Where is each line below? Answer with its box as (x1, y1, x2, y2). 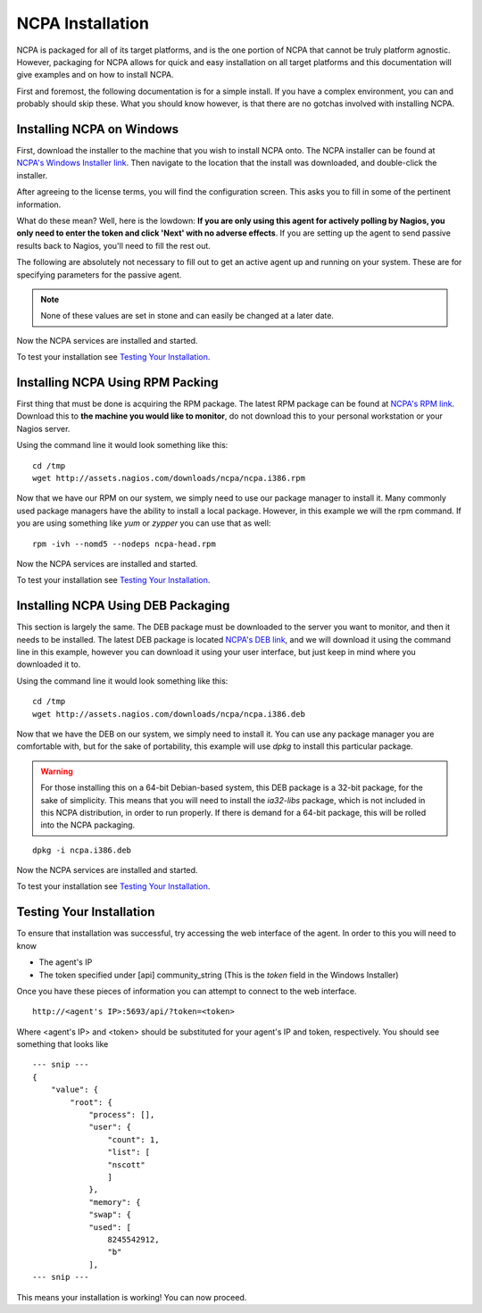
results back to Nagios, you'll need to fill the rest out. (16, 240, 212, 251)
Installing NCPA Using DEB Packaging (16, 598, 230, 613)
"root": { (70, 1097, 113, 1107)
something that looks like (16, 1039, 109, 1050)
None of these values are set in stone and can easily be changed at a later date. (40, 311, 335, 321)
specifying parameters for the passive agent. (16, 269, 182, 280)
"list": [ (107, 1147, 151, 1158)
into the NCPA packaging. (40, 819, 136, 830)
